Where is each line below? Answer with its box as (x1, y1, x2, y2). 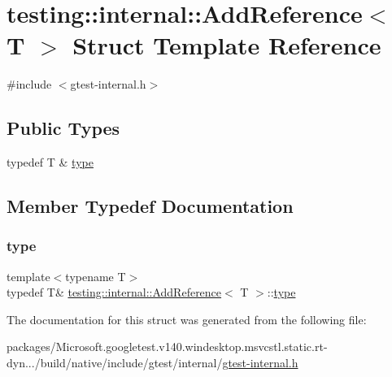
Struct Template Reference (72, 28, 381, 62)
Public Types (7, 115, 120, 141)
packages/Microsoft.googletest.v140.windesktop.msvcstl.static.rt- (7, 338, 328, 355)
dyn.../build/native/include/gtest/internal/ (7, 354, 223, 371)
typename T (65, 267, 126, 284)
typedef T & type (7, 154, 94, 171)
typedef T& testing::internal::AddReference (7, 284, 222, 301)
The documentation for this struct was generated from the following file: (7, 310, 367, 327)
